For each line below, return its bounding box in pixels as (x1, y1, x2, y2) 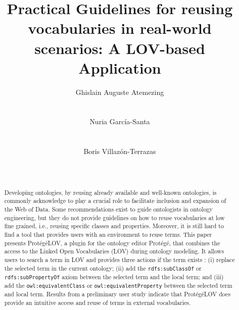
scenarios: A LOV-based (34, 37, 205, 58)
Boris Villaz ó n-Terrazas (83, 146, 156, 157)
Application (78, 57, 161, 78)
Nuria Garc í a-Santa (89, 116, 150, 127)
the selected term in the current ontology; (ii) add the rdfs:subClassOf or (4, 264, 202, 272)
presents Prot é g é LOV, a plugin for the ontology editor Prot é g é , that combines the (4, 238, 220, 247)
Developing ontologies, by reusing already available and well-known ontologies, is (4, 188, 217, 196)
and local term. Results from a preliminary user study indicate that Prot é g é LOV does (4, 290, 231, 298)
